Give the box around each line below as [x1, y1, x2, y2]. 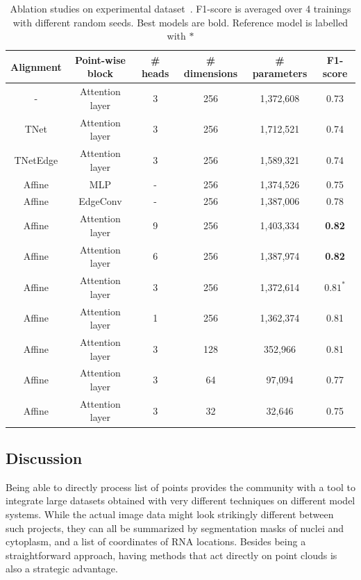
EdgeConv [78, 194, 122, 208]
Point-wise [74, 52, 126, 67]
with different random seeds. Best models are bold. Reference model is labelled [12, 15, 349, 29]
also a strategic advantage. [6, 561, 118, 576]
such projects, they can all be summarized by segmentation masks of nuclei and [6, 520, 344, 535]
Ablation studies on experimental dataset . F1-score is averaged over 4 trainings [10, 1, 351, 15]
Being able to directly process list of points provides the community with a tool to [6, 479, 355, 494]
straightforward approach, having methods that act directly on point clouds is [6, 547, 337, 562]
